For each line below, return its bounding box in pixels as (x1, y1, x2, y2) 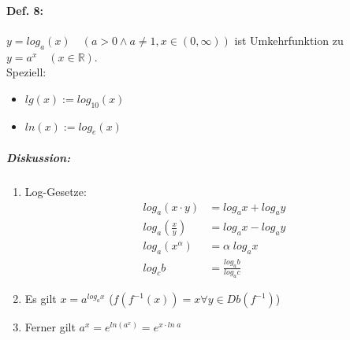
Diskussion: (6, 149, 71, 165)
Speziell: (6, 64, 47, 80)
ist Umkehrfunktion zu (234, 31, 344, 48)
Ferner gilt (24, 319, 76, 335)
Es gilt (24, 290, 57, 307)
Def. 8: (6, 2, 43, 18)
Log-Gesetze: (24, 183, 87, 199)
